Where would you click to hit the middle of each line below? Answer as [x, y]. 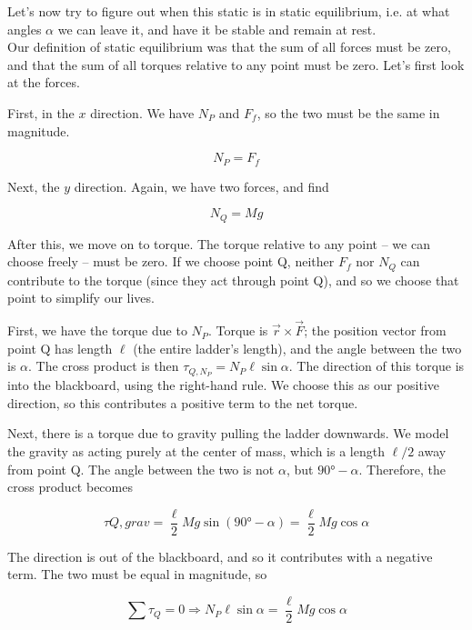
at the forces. [44, 82]
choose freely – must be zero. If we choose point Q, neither [171, 261]
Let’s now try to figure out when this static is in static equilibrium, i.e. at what [229, 11]
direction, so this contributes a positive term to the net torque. [183, 402]
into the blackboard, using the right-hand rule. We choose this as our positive [224, 385]
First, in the [41, 112]
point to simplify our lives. [81, 298]
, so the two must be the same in [348, 112]
